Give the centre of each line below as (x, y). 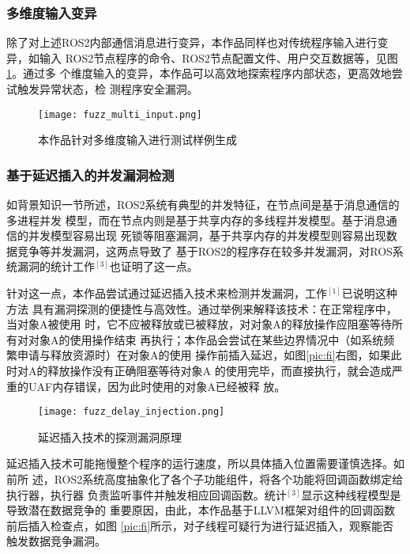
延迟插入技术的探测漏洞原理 (110, 436)
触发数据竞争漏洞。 (56, 541)
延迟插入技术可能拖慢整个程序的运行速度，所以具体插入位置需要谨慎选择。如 (205, 463)
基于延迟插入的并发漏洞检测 (90, 175)
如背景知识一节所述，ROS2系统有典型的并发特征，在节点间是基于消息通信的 (203, 205)
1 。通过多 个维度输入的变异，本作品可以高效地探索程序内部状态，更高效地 (199, 73)
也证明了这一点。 (154, 266)
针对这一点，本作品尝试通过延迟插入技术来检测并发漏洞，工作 (167, 293)
